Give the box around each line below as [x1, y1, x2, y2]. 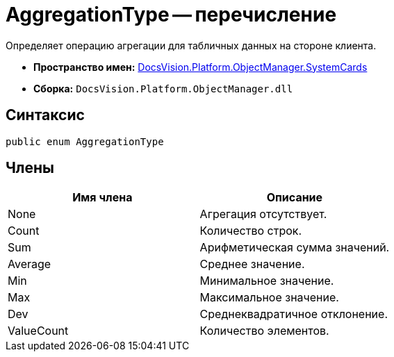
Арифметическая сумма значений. [199, 240, 390, 255]
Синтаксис [6, 106, 85, 124]
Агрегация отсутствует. [199, 207, 327, 222]
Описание [266, 190, 323, 205]
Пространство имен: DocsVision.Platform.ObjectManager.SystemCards [33, 60, 368, 73]
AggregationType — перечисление [6, 3, 337, 26]
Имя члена [72, 190, 133, 205]
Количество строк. [199, 224, 302, 238]
